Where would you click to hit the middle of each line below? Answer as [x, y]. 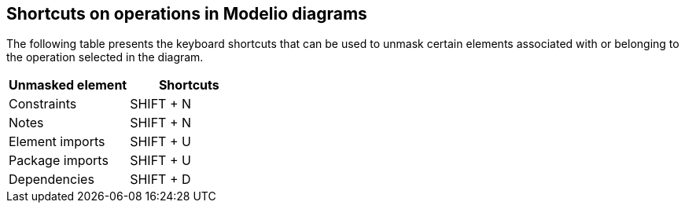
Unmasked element [68, 85]
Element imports [57, 142]
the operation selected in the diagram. [105, 57]
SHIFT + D [160, 180]
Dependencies [52, 180]
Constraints [43, 104]
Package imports [59, 161]
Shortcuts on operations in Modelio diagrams [187, 14]
